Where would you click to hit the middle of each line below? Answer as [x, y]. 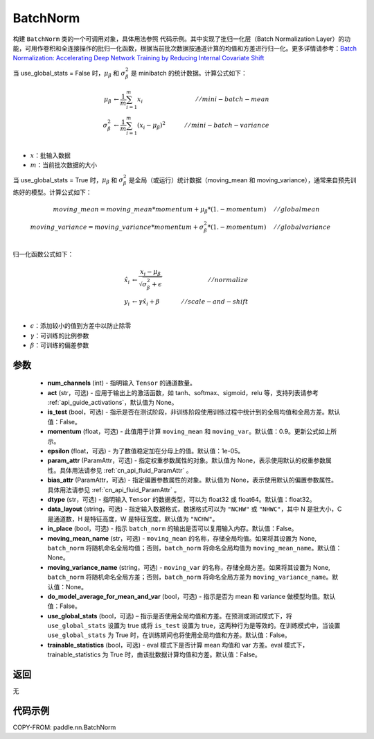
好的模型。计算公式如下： [55, 192]
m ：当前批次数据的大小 [64, 165]
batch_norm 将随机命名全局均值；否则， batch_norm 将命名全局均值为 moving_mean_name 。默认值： [195, 548]
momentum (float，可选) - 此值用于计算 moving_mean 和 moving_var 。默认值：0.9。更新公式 [183, 432]
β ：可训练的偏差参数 [60, 345]
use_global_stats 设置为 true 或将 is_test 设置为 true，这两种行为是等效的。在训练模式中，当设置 [194, 626]
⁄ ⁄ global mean [297, 209]
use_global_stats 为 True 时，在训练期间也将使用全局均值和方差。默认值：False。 [169, 635]
